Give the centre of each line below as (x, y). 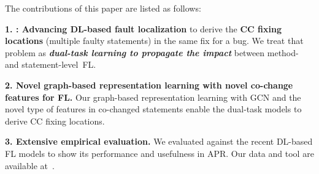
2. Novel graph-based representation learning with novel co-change (149, 85)
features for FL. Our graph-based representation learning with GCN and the (153, 97)
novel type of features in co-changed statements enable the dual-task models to (153, 109)
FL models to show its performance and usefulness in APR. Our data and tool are (159, 153)
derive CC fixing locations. (55, 121)
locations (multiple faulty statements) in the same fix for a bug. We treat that (154, 41)
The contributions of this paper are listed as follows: (103, 8)
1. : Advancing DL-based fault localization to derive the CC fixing (143, 28)
